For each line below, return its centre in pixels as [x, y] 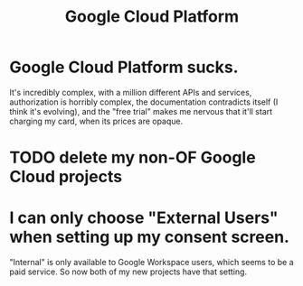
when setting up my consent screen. [149, 237]
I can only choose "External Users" [144, 218]
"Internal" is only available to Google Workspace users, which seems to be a [151, 263]
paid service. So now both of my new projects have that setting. [128, 272]
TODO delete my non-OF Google [133, 157]
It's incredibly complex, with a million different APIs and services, [131, 92]
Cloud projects [66, 177]
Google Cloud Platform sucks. [124, 67]
